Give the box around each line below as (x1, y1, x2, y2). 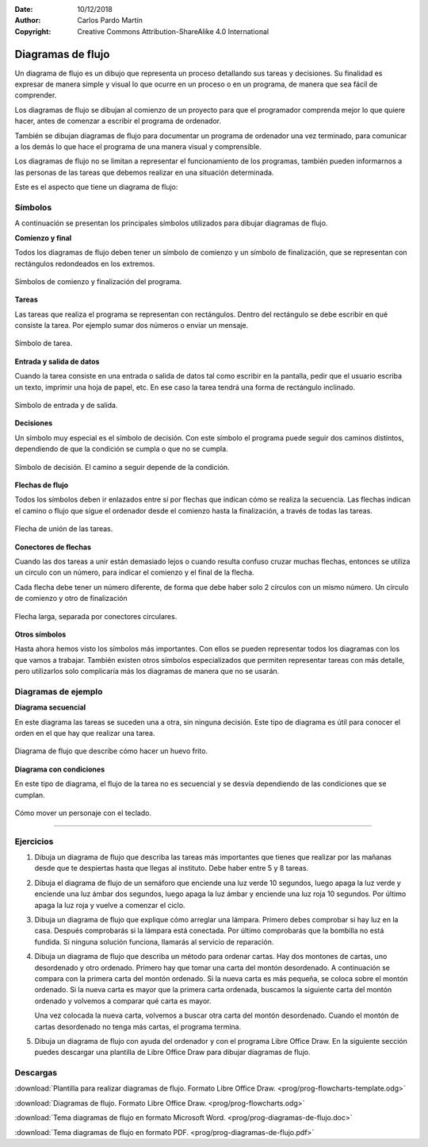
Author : (14, 16, 41, 25)
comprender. (14, 90, 57, 100)
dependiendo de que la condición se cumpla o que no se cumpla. (14, 445, 229, 454)
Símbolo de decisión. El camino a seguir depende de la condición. (14, 462, 230, 472)
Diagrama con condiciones (14, 764, 105, 774)
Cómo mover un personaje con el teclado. (14, 808, 152, 818)
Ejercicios (14, 836, 54, 847)
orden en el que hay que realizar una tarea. (14, 728, 155, 737)
